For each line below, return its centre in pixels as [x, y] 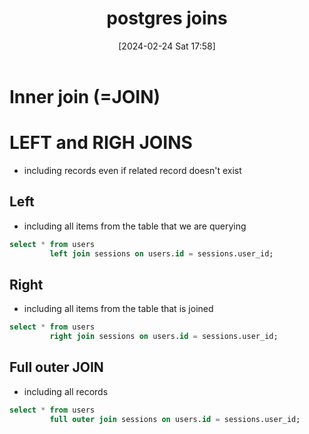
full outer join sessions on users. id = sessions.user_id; [175, 419]
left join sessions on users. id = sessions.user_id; [161, 253]
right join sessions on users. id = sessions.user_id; [164, 337]
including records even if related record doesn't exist [132, 170]
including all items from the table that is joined [118, 309]
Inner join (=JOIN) [85, 96]
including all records [66, 391]
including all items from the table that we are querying [135, 226]
